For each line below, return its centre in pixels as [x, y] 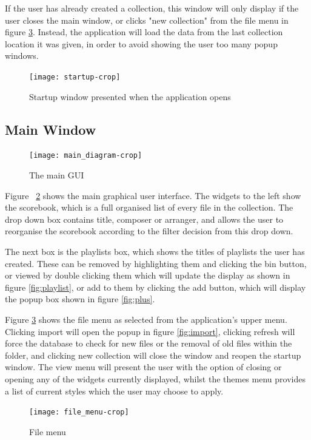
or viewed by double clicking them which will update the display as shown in [148, 275]
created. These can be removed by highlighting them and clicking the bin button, [156, 263]
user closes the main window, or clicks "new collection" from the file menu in [147, 20]
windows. [22, 56]
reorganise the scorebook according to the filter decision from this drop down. [149, 231]
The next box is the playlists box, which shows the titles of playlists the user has [155, 252]
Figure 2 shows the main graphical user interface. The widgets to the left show [153, 195]
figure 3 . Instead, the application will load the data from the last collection [144, 32]
